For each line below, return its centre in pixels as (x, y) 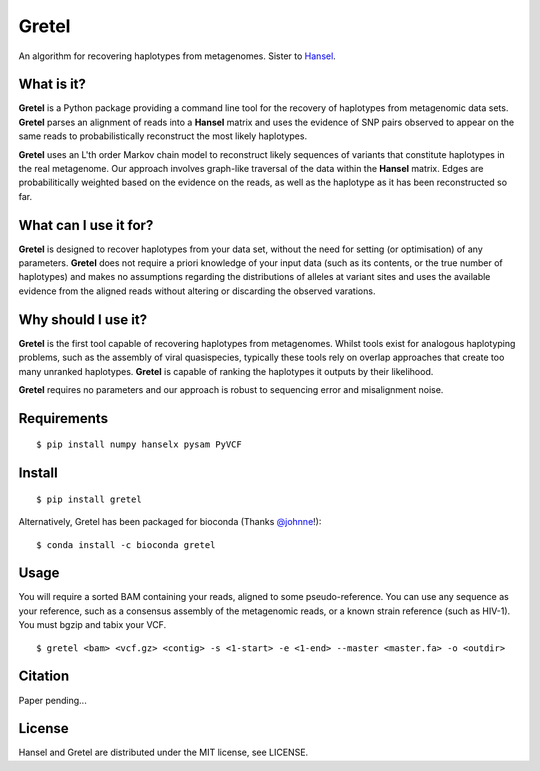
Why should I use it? (83, 319)
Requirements (63, 418)
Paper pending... (52, 700)
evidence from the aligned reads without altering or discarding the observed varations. (197, 291)
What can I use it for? (86, 225)
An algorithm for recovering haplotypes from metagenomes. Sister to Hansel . (177, 56)
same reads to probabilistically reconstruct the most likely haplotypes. (163, 136)
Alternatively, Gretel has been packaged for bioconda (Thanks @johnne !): (170, 522)
